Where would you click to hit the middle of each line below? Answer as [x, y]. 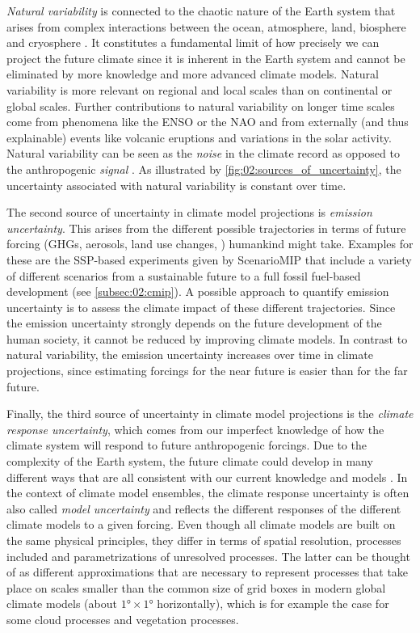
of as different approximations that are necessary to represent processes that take [208, 572]
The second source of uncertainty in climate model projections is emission [189, 212]
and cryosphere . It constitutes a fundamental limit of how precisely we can [193, 42]
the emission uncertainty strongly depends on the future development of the [194, 323]
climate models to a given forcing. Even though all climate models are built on [201, 524]
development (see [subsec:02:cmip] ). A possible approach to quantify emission [198, 291]
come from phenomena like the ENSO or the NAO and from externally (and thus [208, 122]
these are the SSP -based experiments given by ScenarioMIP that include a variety [209, 259]
